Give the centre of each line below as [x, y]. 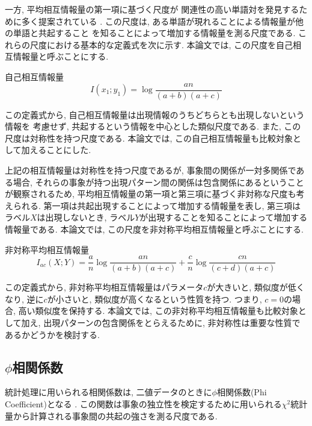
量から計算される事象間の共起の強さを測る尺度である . [111, 415]
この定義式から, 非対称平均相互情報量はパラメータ [104, 287]
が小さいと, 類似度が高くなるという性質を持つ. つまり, [154, 299]
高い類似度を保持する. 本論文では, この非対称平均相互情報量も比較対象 [158, 311]
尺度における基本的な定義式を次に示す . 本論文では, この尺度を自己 [161, 44]
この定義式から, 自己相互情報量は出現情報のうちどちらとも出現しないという [155, 114]
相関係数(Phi [242, 392]
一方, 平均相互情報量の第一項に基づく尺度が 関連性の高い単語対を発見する [152, 9]
